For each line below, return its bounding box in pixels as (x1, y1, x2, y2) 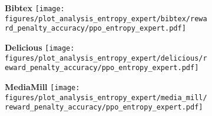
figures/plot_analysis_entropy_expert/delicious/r (5, 54, 207, 62)
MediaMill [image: (5, 80, 80, 92)
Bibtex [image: (5, 2, 65, 14)
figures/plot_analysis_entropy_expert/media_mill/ (5, 93, 207, 102)
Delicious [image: (5, 41, 75, 53)
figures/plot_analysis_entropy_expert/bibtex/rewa (5, 14, 207, 23)
